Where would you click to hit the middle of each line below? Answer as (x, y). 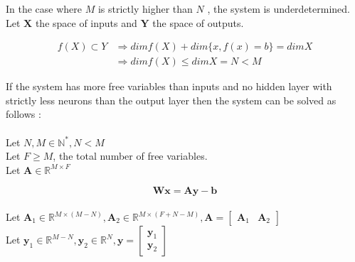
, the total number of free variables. (130, 156)
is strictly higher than (145, 9)
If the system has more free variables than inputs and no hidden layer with (169, 86)
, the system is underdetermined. (279, 9)
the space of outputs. (198, 22)
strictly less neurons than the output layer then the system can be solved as (171, 100)
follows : (23, 114)
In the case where (44, 9)
